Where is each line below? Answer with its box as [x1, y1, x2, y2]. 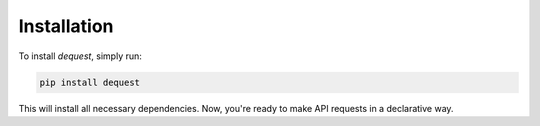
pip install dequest [39, 76, 140, 88]
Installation [18, 15, 114, 37]
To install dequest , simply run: [18, 50, 142, 62]
